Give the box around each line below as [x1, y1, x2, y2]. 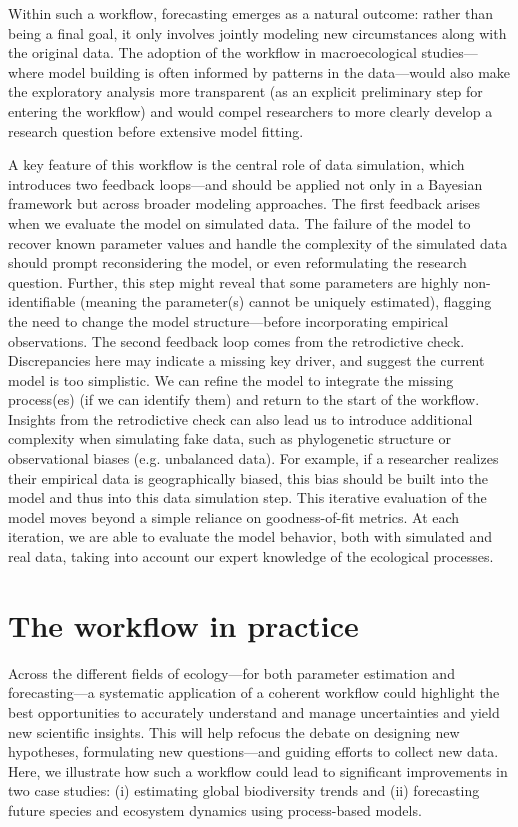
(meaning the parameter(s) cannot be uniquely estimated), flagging [79, 291, 492, 312]
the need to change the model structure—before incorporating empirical [8, 310, 449, 331]
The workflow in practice [8, 604, 359, 645]
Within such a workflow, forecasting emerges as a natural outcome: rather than [8, 3, 494, 23]
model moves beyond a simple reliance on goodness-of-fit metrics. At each [8, 506, 460, 527]
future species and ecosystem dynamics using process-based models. [8, 799, 422, 820]
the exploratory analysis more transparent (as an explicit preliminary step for [8, 81, 483, 102]
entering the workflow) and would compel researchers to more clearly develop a [8, 100, 493, 121]
